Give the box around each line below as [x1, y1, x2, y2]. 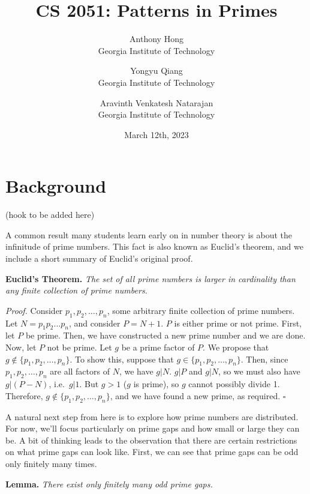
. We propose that [203, 340, 269, 353]
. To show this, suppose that [70, 352, 174, 365]
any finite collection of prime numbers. [5, 284, 148, 297]
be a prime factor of [121, 340, 195, 353]
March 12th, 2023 [124, 128, 189, 140]
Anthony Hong [130, 32, 183, 45]
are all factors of [50, 365, 110, 378]
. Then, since [240, 352, 288, 365]
